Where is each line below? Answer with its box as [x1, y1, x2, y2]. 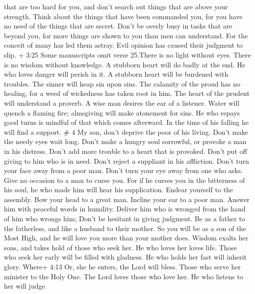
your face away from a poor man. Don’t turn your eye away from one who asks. [4, 165, 243, 176]
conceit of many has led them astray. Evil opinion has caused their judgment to [4, 40, 243, 50]
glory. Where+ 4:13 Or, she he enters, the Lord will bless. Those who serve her [4, 262, 241, 272]
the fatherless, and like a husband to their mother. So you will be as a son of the [4, 223, 246, 233]
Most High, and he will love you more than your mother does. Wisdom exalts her [4, 233, 249, 243]
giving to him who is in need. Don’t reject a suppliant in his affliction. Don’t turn [4, 155, 249, 166]
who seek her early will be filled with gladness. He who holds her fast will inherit [4, 252, 247, 262]
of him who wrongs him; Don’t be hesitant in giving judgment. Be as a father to [4, 213, 245, 224]
